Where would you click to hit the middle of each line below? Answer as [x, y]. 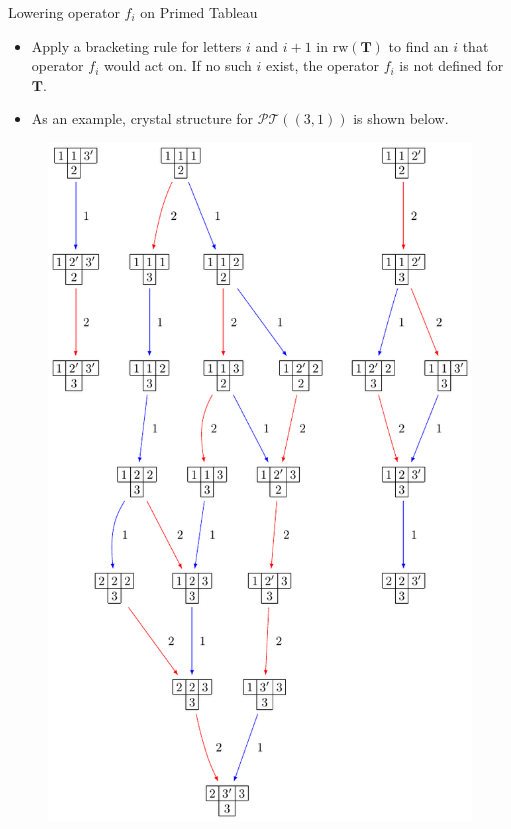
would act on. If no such [177, 65]
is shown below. [401, 118]
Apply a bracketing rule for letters [136, 45]
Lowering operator [64, 12]
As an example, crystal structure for [142, 118]
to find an [418, 45]
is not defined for [451, 65]
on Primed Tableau [199, 12]
